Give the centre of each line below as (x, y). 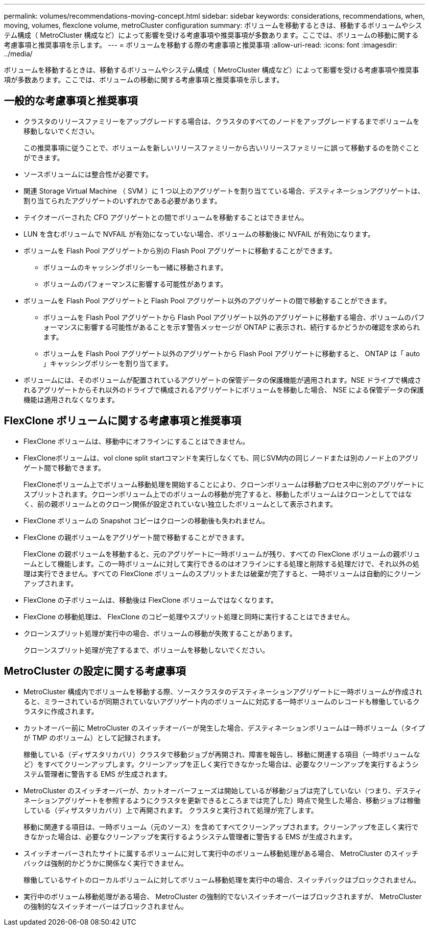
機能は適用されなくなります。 (71, 399)
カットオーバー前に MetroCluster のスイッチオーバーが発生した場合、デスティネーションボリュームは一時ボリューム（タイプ (224, 728)
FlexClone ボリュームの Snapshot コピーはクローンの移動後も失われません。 (146, 520)
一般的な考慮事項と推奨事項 (71, 101)
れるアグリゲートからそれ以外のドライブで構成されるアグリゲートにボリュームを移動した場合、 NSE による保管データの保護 (224, 390)
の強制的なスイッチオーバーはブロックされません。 (106, 906)
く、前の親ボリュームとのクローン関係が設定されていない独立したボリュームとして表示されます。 (180, 504)
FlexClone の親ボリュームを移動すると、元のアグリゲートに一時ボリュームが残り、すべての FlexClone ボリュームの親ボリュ (222, 554)
